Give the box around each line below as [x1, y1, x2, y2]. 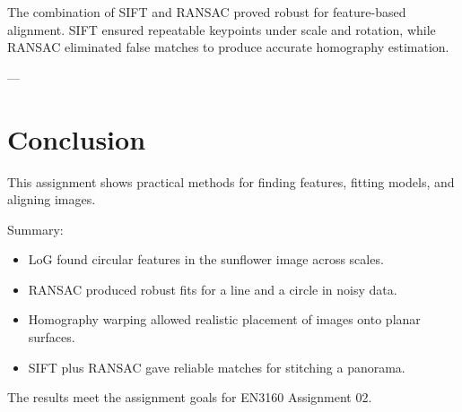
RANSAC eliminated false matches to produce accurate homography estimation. [7, 38, 449, 56]
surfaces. [28, 328, 75, 347]
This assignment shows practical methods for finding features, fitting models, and [7, 172, 455, 191]
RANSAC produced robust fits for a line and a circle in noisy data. [28, 279, 397, 298]
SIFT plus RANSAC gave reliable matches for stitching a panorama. [28, 357, 405, 376]
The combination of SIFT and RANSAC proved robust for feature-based [7, 3, 406, 21]
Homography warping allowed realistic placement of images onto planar [28, 310, 421, 329]
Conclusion [7, 120, 146, 157]
